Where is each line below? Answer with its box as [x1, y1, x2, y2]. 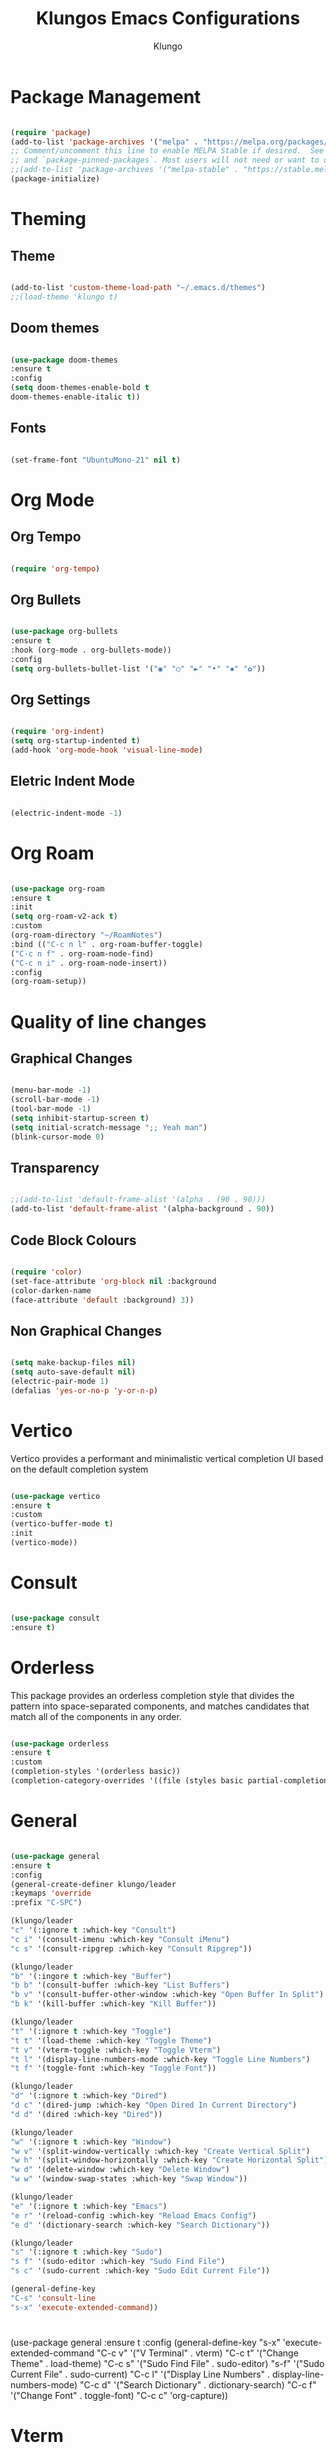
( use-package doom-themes [10, 355, 118, 365]
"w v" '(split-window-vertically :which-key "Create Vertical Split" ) [10, 2146, 311, 2156]
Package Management [10, 85, 202, 108]
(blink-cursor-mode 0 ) [10, 1132, 105, 1142]
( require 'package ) [10, 127, 92, 137]
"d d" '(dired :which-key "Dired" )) [10, 2109, 163, 2119]
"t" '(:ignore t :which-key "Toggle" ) [10, 2026, 172, 2036]
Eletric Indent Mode [10, 773, 135, 790]
